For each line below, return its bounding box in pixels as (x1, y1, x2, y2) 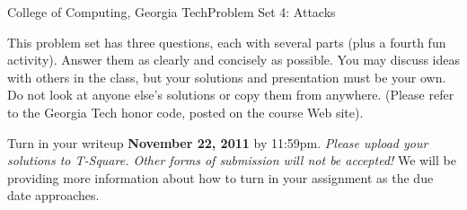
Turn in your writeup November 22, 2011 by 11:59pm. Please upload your (7, 133, 428, 152)
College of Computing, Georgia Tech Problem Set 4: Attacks (7, 3, 336, 21)
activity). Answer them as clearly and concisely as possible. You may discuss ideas (7, 50, 461, 69)
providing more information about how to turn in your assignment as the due (7, 168, 434, 187)
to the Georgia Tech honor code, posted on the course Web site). (7, 102, 364, 121)
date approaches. (7, 186, 100, 205)
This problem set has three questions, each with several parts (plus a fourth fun (7, 32, 446, 51)
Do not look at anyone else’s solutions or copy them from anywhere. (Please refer (7, 85, 454, 104)
